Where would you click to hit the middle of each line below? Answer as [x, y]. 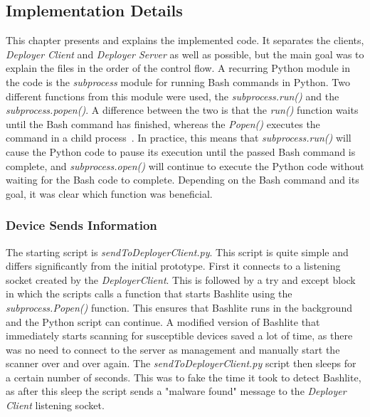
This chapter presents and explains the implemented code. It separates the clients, [185, 40]
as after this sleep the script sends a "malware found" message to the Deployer [176, 391]
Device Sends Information [81, 225]
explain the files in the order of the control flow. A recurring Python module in [178, 68]
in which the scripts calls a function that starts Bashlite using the [149, 294]
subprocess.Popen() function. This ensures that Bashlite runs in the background [179, 307]
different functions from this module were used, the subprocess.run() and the [173, 96]
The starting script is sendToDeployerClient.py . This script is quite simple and [177, 252]
